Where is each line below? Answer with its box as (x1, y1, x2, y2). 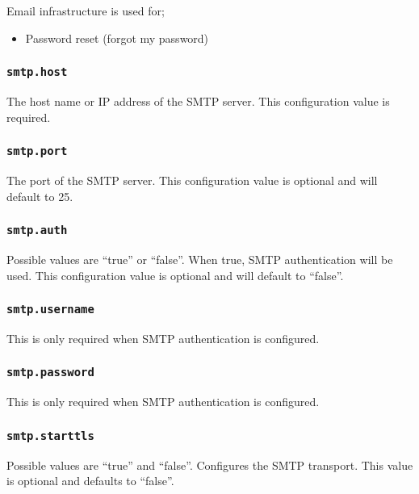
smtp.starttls (6, 429, 94, 442)
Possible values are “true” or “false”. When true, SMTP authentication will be (6, 250, 393, 267)
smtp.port (6, 144, 68, 158)
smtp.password (6, 366, 94, 379)
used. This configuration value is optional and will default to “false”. (6, 266, 344, 283)
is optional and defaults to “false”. (6, 472, 174, 489)
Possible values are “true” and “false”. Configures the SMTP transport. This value (6, 456, 413, 473)
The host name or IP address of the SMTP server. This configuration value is (6, 92, 390, 109)
